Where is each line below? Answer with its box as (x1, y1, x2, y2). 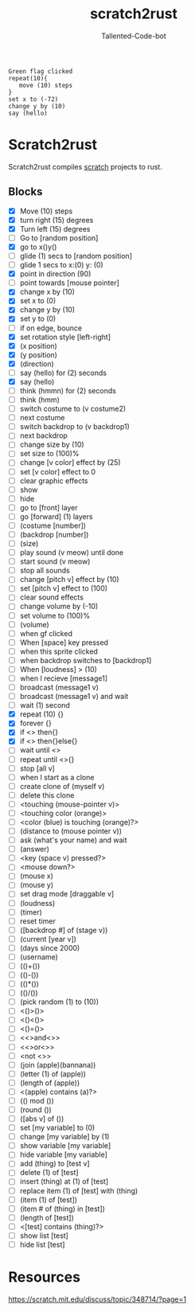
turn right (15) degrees (19, 215, 94, 225)
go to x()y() (19, 242, 57, 252)
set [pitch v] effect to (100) (19, 584, 108, 593)
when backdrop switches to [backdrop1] (19, 655, 152, 665)
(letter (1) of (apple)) (19, 1068, 86, 1079)
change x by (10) (19, 287, 76, 297)
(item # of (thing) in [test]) (19, 1204, 106, 1213)
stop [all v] (19, 763, 56, 773)
